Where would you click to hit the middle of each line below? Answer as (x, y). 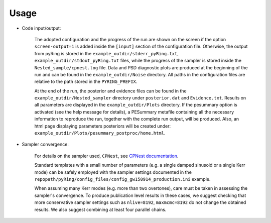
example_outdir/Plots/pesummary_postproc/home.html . (100, 133)
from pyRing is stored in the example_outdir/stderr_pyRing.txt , (107, 53)
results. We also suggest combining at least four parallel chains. (100, 209)
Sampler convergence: (45, 144)
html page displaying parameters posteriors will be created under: (102, 126)
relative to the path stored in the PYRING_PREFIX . (86, 82)
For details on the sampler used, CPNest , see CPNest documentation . (106, 156)
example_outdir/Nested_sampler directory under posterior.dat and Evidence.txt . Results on (140, 98)
